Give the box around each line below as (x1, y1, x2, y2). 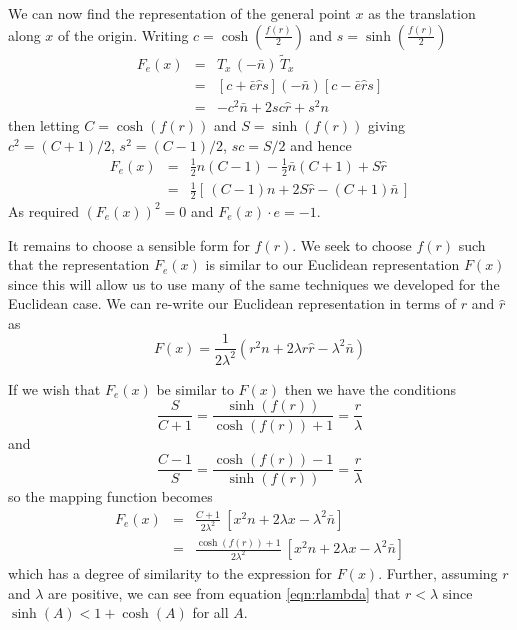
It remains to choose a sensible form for (8, 234, 250, 255)
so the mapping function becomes (8, 486, 213, 507)
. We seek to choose (292, 234, 412, 255)
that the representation (8, 254, 150, 275)
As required (8, 200, 79, 221)
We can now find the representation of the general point (8, 3, 351, 23)
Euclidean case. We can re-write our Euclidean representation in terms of (8, 293, 457, 314)
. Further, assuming (378, 562, 498, 583)
